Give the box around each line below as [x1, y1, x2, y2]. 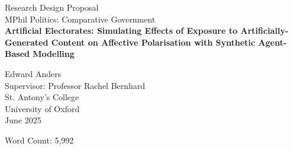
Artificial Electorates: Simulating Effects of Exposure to [5, 24, 237, 37]
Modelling [33, 47, 75, 60]
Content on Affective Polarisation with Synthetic [51, 36, 255, 48]
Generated [5, 36, 49, 48]
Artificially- [240, 24, 289, 37]
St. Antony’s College [5, 91, 79, 103]
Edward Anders [5, 67, 62, 79]
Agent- [258, 36, 287, 48]
